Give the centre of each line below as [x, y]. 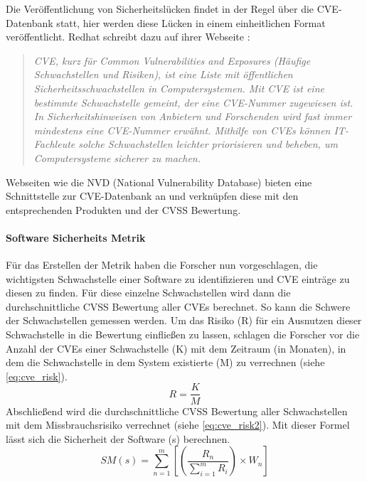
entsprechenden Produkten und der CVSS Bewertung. [123, 209]
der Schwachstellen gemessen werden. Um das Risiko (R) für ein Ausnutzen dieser [184, 320]
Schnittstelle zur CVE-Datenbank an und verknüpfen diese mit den [152, 196]
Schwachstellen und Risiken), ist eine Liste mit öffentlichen [163, 74]
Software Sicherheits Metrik [76, 237]
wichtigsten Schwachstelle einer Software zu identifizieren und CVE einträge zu [178, 278]
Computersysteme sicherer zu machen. [117, 157]
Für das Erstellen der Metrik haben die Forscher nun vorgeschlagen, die [162, 265]
